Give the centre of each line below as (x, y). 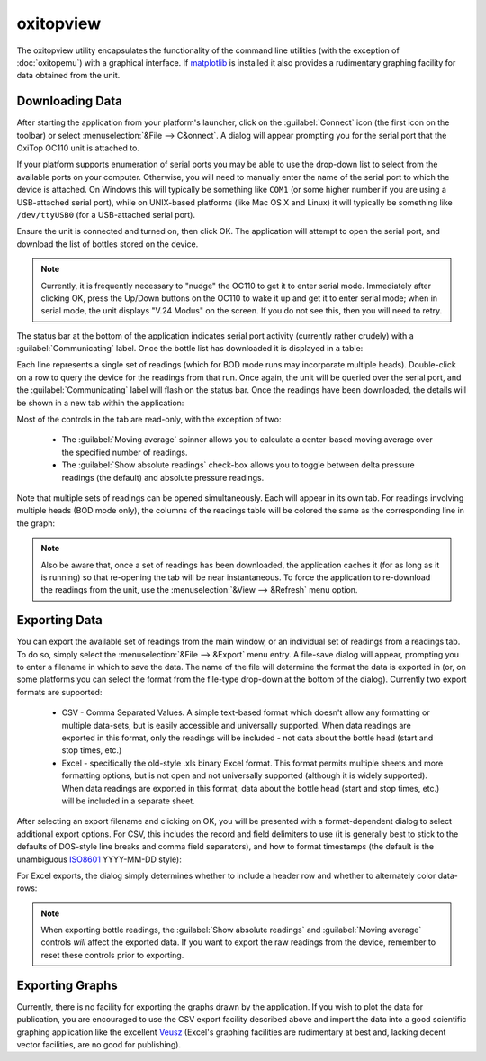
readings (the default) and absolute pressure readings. (163, 477)
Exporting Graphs (67, 985)
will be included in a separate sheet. (128, 801)
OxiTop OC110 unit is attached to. (78, 148)
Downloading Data (70, 101)
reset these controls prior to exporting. (112, 955)
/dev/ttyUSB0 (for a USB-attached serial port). (106, 214)
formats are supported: (59, 692)
